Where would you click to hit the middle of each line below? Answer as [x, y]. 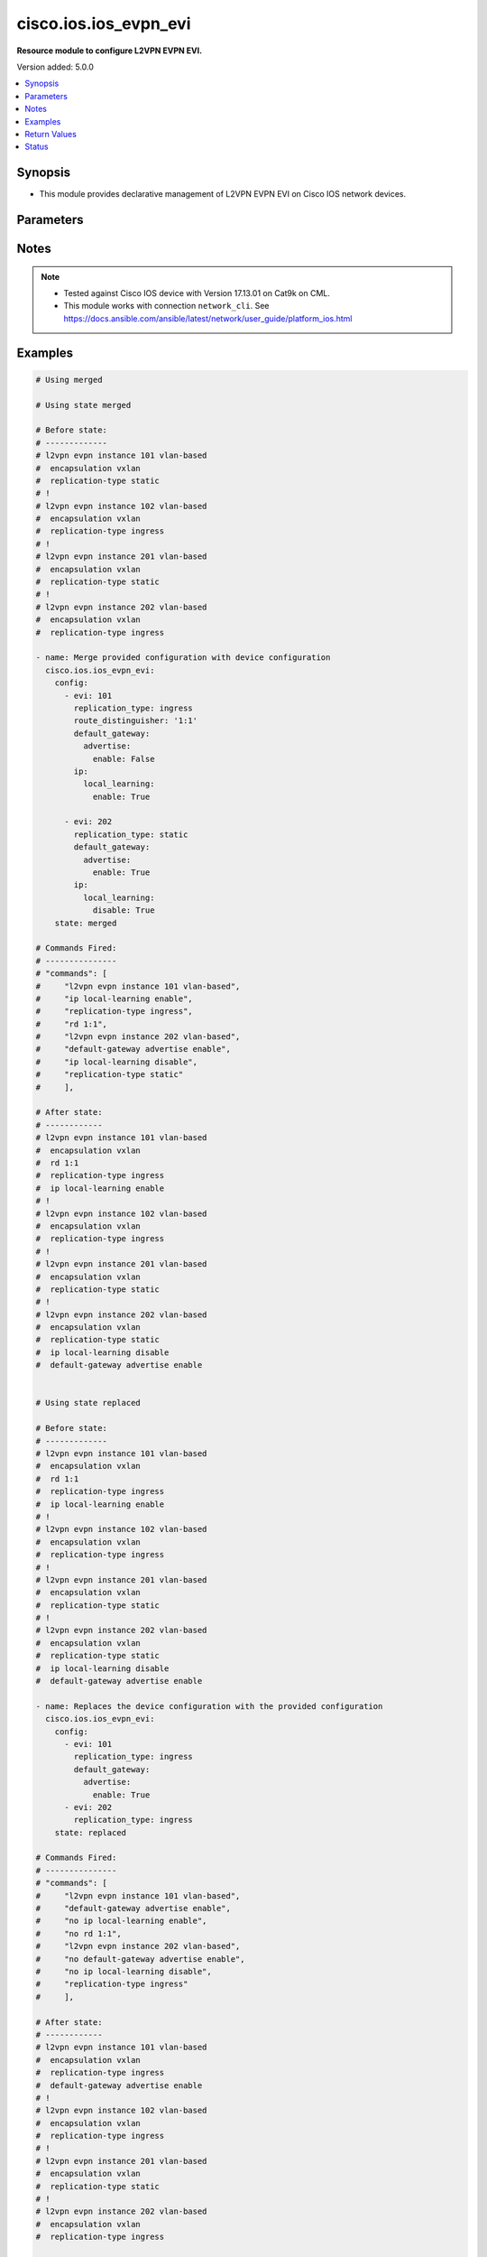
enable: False [124, 759]
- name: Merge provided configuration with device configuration [183, 658]
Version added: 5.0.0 [55, 67]
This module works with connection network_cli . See [166, 306]
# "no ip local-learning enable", [121, 1921]
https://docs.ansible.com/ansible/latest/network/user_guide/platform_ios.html [208, 318]
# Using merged [69, 380]
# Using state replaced [88, 1403]
